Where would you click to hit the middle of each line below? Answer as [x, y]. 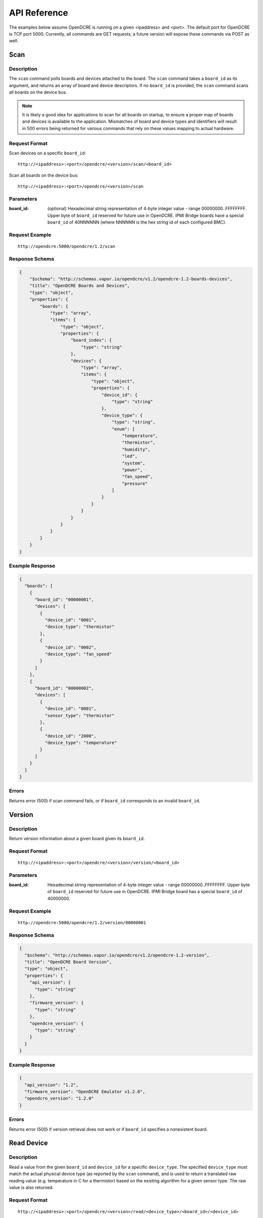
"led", [130, 456]
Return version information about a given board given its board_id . [77, 838]
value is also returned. [31, 1187]
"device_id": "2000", [71, 736]
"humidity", [136, 449]
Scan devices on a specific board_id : [47, 153]
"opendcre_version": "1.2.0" [59, 1098]
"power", [132, 470]
